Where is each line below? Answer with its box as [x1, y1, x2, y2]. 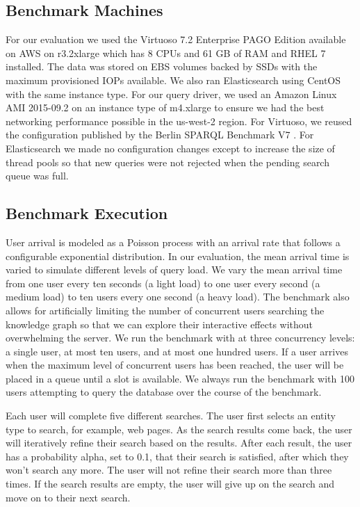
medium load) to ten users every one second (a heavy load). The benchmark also [6, 289, 350, 304]
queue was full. [6, 168, 69, 183]
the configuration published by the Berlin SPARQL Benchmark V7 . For [6, 127, 314, 142]
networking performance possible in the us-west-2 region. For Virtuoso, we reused [6, 113, 352, 128]
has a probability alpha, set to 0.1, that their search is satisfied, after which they [6, 449, 349, 463]
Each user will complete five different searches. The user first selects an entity [6, 408, 336, 423]
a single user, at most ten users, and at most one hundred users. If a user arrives [6, 344, 348, 358]
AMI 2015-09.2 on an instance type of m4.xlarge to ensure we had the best [6, 100, 325, 115]
